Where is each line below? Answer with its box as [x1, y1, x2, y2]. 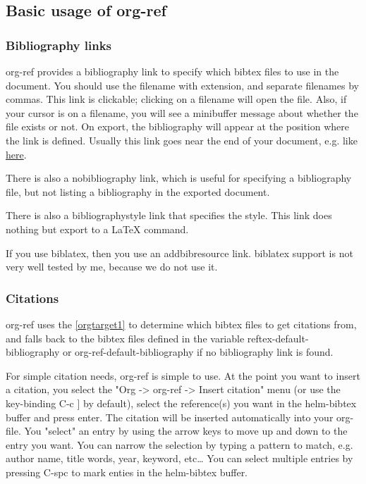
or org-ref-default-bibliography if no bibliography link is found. [62, 345, 334, 359]
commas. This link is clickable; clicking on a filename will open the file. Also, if [6, 92, 347, 106]
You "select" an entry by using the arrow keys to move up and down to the [24, 423, 348, 438]
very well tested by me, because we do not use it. [6, 259, 218, 274]
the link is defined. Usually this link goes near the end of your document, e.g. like [6, 132, 358, 147]
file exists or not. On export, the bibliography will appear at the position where [6, 119, 349, 134]
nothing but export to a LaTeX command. [6, 221, 189, 236]
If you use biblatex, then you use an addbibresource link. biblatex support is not [6, 245, 353, 260]
